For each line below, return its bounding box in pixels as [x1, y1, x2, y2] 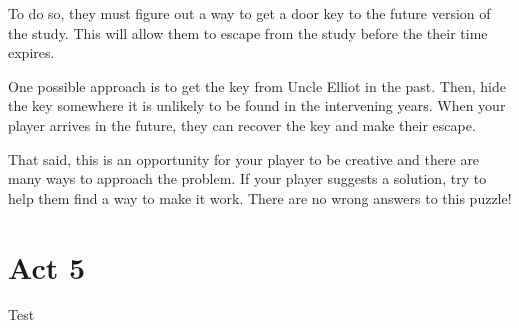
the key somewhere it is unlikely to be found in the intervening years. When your [8, 95, 506, 116]
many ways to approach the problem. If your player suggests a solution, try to [8, 168, 487, 189]
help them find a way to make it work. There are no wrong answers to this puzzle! [8, 187, 512, 208]
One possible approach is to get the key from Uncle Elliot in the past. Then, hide [8, 75, 506, 96]
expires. [8, 42, 55, 63]
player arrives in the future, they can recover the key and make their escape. [8, 114, 476, 135]
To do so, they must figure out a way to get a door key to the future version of [8, 3, 491, 23]
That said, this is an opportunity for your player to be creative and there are [8, 148, 480, 169]
